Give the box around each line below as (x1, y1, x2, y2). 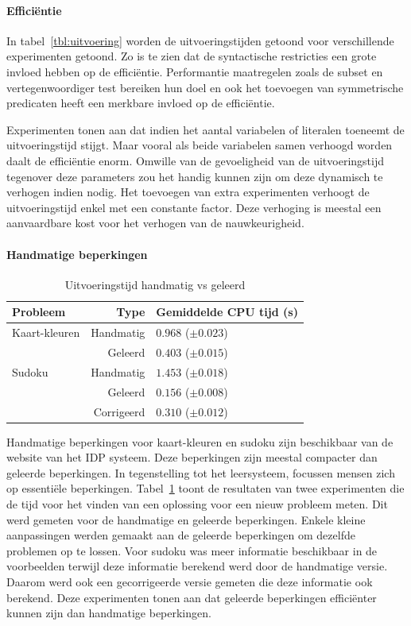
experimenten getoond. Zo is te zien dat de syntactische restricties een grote (6, 48, 377, 64)
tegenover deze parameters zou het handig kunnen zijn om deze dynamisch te (6, 168, 383, 184)
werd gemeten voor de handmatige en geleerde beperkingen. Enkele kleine (6, 511, 366, 527)
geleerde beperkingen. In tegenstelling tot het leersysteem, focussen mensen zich (6, 464, 395, 481)
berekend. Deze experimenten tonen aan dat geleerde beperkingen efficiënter (6, 589, 377, 605)
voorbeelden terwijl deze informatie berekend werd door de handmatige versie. (6, 558, 388, 574)
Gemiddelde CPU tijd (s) (156, 303, 298, 320)
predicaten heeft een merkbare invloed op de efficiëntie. (6, 95, 275, 111)
